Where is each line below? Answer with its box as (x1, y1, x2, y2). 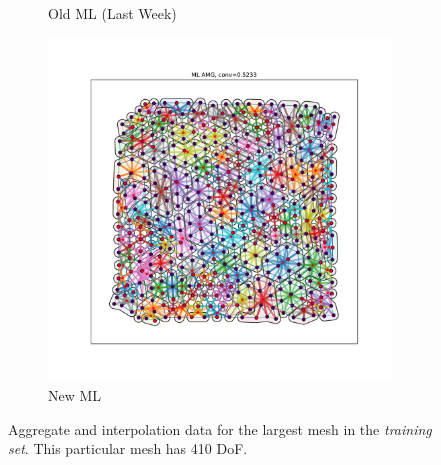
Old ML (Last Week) (48, 3, 177, 23)
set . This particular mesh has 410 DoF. (8, 438, 248, 459)
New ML (48, 385, 102, 406)
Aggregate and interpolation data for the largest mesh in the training (8, 418, 432, 439)
